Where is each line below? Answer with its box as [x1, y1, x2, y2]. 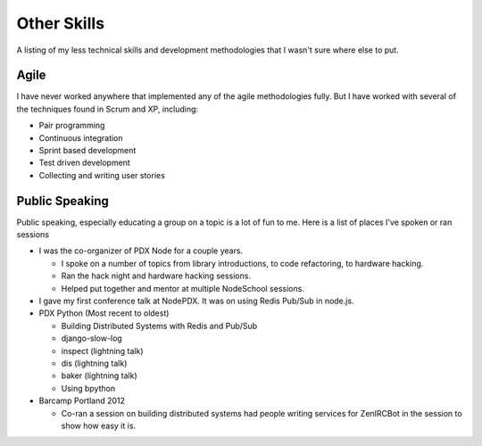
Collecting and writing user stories [38, 169, 165, 180]
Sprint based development [38, 145, 137, 156]
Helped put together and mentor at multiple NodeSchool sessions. [61, 283, 305, 293]
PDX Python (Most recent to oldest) [38, 308, 170, 318]
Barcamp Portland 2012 [38, 395, 125, 406]
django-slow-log [61, 333, 122, 343]
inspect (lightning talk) [61, 345, 144, 356]
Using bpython [61, 383, 116, 393]
